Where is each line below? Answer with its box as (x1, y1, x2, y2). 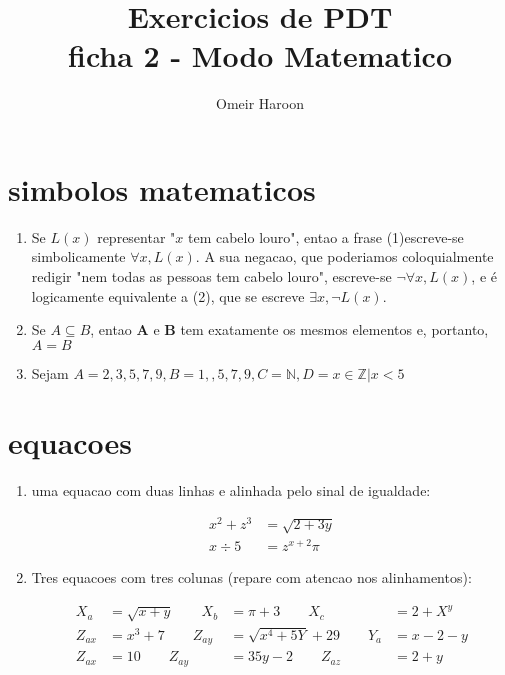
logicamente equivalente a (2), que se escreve (31, 285, 305, 306)
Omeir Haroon (216, 93, 304, 114)
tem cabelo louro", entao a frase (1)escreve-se (187, 226, 464, 247)
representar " (97, 226, 176, 247)
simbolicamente (31, 246, 126, 267)
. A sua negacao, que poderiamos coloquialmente (195, 246, 494, 267)
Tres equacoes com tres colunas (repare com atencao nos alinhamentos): (31, 567, 472, 588)
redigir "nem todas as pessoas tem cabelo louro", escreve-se (31, 266, 392, 287)
